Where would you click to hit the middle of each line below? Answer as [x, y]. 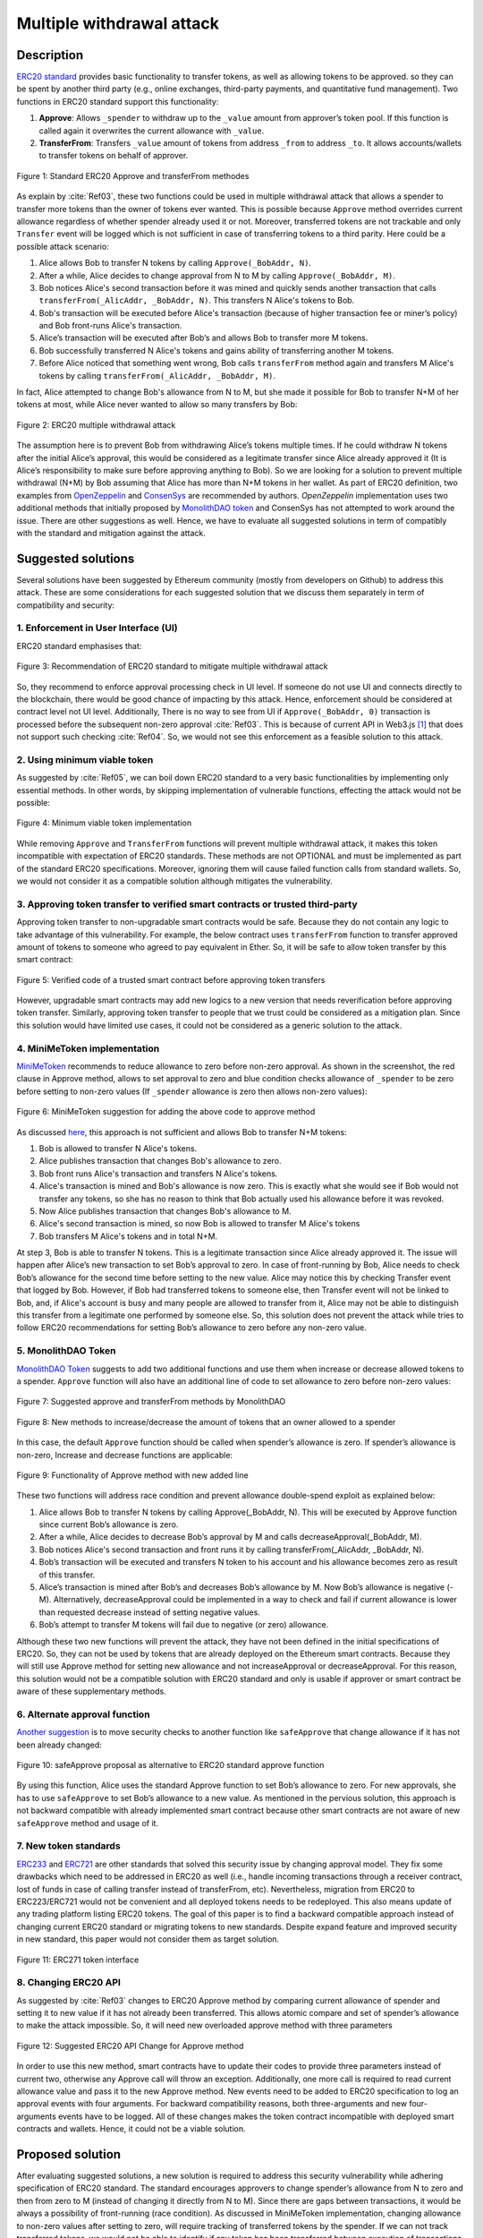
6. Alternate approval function [84, 1714]
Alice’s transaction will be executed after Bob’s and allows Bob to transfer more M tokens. [203, 338]
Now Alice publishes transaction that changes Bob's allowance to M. [165, 1211]
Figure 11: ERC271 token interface [78, 1960]
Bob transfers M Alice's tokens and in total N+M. [128, 1236]
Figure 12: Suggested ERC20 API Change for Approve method [130, 2046]
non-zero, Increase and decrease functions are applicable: [124, 1455]
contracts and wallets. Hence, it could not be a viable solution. [131, 2129]
